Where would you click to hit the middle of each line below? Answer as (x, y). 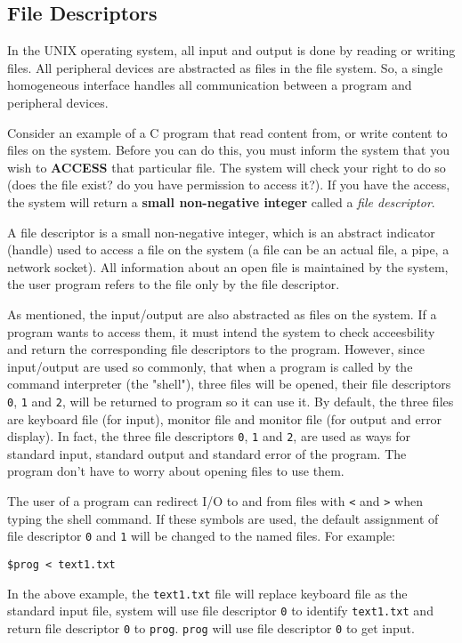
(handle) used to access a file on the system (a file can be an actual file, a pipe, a (228, 249)
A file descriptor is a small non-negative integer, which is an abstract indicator (221, 232)
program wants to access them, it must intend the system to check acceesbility (221, 331)
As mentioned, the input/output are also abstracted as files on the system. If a (222, 313)
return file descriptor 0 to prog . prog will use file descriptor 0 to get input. (211, 627)
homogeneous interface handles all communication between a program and (210, 85)
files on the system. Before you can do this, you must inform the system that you (228, 150)
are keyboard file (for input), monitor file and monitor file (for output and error (225, 418)
